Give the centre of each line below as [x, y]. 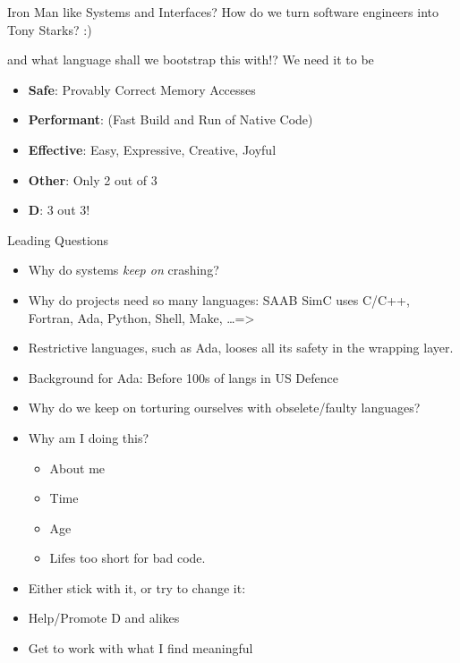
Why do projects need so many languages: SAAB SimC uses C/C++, [219, 299]
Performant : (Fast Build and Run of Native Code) [170, 119]
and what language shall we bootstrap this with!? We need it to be [191, 59]
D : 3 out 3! [59, 210]
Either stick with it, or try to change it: [137, 587]
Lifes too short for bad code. [128, 558]
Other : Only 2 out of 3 [93, 179]
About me [77, 467]
